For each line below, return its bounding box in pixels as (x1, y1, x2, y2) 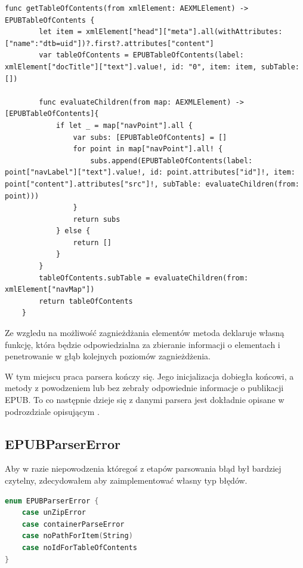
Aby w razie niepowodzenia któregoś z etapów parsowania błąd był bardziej (5, 462, 282, 475)
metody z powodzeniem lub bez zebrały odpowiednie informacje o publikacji (5, 381, 284, 394)
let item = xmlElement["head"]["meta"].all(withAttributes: (39, 28, 283, 36)
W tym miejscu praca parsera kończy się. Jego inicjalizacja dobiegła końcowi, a (5, 369, 294, 382)
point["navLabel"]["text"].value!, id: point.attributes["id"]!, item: (5, 168, 295, 177)
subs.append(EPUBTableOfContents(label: (90, 156, 253, 165)
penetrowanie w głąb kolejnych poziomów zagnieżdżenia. (5, 350, 211, 362)
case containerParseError (21, 520, 125, 529)
